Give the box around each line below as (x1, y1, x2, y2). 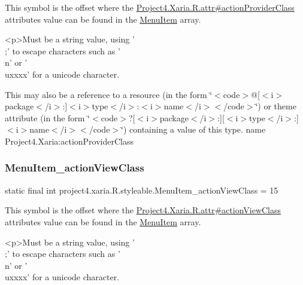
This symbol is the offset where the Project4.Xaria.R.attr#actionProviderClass (5, 1, 295, 13)
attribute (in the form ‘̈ (5, 111, 90, 124)
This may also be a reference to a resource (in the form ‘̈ (5, 88, 213, 100)
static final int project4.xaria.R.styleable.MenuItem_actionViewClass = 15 (5, 183, 278, 196)
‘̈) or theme (255, 100, 296, 112)
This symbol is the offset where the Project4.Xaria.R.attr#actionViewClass (5, 204, 281, 216)
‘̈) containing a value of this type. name (121, 123, 266, 136)
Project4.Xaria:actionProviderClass (5, 134, 134, 147)
